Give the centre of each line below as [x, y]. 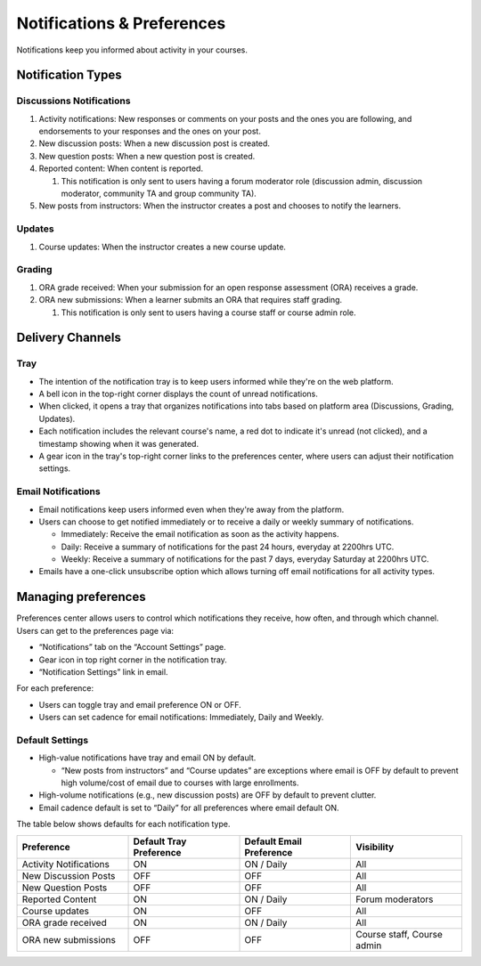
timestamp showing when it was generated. [119, 443]
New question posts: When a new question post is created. [147, 156]
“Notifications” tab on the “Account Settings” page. [132, 647]
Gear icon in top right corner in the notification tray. [133, 660]
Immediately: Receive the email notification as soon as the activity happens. [200, 534]
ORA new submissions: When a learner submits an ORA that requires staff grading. [191, 300]
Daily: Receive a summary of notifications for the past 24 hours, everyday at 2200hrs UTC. [228, 547]
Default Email [273, 841]
